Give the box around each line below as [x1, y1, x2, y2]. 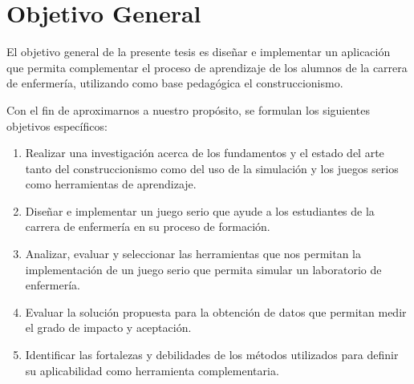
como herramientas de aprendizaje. [25, 176, 197, 192]
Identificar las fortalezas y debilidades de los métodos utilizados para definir [25, 346, 399, 363]
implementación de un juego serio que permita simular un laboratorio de [25, 261, 382, 277]
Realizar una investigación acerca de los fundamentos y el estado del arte [25, 144, 384, 161]
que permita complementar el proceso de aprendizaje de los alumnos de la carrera [6, 59, 408, 75]
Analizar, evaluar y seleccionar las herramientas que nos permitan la [25, 245, 361, 262]
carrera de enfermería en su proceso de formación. [25, 218, 270, 235]
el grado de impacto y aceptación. [25, 319, 192, 336]
